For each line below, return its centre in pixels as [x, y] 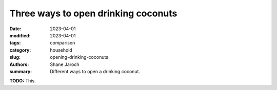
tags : [15, 43]
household [61, 50]
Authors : [19, 64]
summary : [21, 71]
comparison [63, 43]
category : [20, 50]
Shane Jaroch [65, 64]
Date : [15, 29]
